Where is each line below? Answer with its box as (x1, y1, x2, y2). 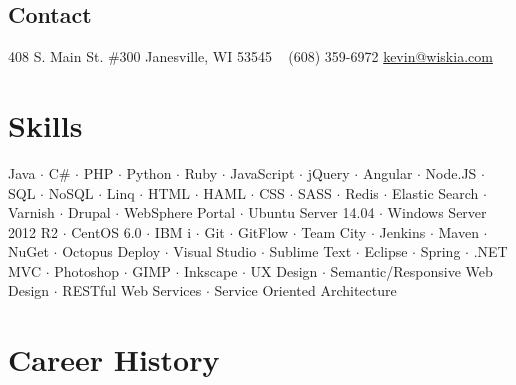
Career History (8, 339, 220, 380)
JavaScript (230, 162, 295, 183)
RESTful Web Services (62, 280, 202, 301)
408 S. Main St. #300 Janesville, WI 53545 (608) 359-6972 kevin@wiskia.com (8, 46, 493, 67)
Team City (301, 221, 367, 242)
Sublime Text (269, 241, 352, 262)
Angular (362, 162, 413, 183)
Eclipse (364, 241, 408, 262)
